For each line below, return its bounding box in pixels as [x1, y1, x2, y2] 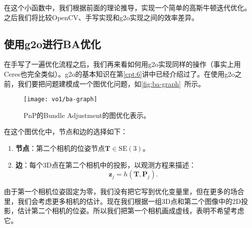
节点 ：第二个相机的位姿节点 [15, 143, 105, 153]
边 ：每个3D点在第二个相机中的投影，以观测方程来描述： [15, 159, 196, 170]
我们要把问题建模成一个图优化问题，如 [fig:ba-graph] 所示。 [17, 78, 205, 88]
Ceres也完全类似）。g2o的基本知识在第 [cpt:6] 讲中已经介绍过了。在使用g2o [4, 68, 235, 79]
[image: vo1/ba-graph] [24, 96, 98, 103]
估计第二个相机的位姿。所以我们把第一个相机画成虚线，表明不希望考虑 [17, 205, 244, 216]
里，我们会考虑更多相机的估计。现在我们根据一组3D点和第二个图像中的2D [4, 196, 241, 206]
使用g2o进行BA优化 [4, 36, 101, 51]
